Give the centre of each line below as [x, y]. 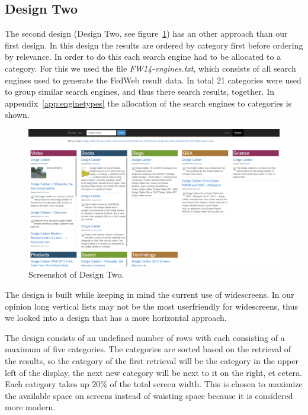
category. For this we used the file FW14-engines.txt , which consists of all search [150, 68]
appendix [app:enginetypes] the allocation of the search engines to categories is [148, 103]
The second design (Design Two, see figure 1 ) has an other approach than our [146, 33]
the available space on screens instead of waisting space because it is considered [149, 395]
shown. [17, 115]
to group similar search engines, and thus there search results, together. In [140, 91]
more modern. [30, 407]
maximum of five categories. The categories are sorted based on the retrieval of [148, 349]
